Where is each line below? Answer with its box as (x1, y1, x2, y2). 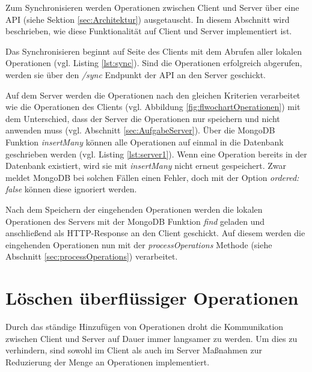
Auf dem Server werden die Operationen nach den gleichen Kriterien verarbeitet (5, 88, 301, 101)
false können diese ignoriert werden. (5, 183, 137, 195)
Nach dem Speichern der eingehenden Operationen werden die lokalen (5, 203, 263, 215)
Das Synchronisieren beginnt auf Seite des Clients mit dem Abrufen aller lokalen (5, 44, 302, 57)
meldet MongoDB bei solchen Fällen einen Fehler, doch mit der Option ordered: (5, 171, 299, 183)
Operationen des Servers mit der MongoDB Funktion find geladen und (5, 215, 265, 227)
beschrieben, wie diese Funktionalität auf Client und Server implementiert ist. (5, 25, 292, 37)
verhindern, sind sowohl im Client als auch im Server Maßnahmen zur (5, 344, 263, 356)
